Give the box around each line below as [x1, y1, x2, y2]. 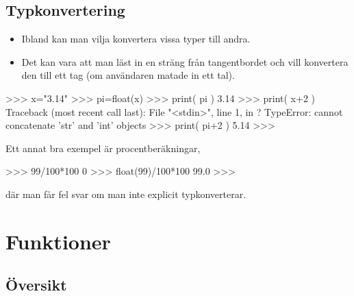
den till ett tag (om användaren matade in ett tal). [21, 68, 235, 82]
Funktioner [5, 227, 111, 255]
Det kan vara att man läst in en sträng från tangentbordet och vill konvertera [21, 54, 349, 69]
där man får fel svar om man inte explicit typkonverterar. [5, 186, 246, 201]
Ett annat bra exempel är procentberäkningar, [5, 140, 201, 155]
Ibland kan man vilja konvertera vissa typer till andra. [21, 32, 251, 46]
